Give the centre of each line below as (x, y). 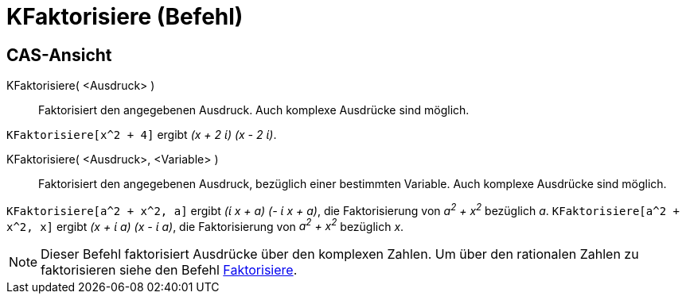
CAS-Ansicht (59, 55)
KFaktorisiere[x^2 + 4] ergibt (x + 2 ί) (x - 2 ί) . (142, 135)
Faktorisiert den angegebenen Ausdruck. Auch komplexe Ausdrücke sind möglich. (254, 110)
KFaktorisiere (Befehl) (125, 17)
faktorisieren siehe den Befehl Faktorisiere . (169, 270)
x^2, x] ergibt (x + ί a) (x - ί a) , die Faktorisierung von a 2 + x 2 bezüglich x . (205, 225)
